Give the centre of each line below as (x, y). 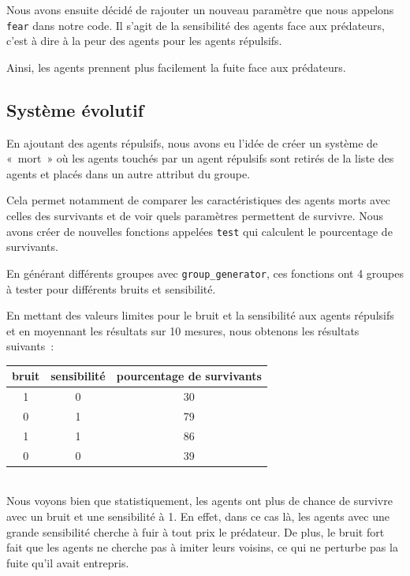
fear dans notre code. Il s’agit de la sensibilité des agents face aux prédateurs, (196, 25)
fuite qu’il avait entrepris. (68, 562)
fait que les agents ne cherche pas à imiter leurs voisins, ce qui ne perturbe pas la (202, 547)
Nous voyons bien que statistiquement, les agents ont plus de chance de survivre (199, 501)
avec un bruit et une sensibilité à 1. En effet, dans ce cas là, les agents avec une (198, 516)
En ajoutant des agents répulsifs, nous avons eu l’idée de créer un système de (192, 142)
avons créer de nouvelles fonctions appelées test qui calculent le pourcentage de (199, 231)
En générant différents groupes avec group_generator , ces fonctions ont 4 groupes (205, 273)
